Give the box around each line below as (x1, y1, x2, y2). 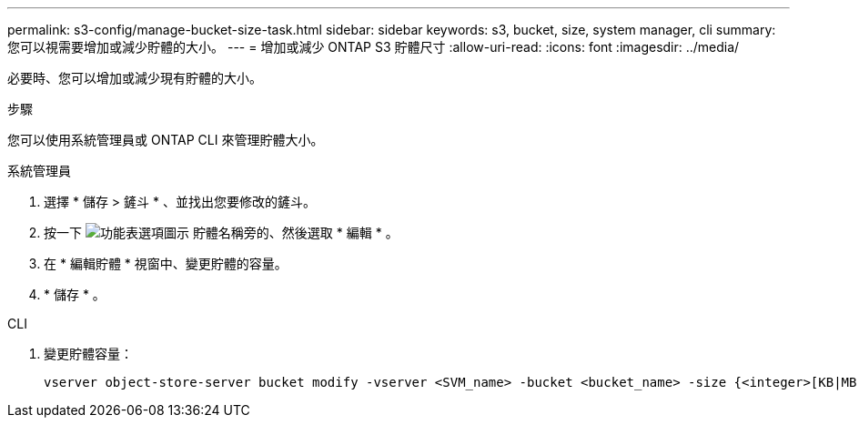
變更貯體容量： (44, 346, 133, 361)
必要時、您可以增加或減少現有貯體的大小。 (7, 70, 262, 86)
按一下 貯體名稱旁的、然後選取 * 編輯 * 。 (44, 225, 399, 240)
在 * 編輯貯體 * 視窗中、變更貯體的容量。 (44, 256, 288, 271)
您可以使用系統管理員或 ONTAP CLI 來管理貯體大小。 (7, 132, 324, 147)
